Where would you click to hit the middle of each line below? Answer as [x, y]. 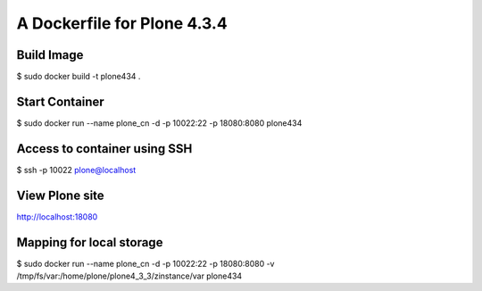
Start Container [60, 101]
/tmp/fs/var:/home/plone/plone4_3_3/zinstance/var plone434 [129, 276]
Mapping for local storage [90, 242]
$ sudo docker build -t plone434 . [79, 77]
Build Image [50, 55]
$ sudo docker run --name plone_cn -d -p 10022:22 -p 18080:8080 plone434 [159, 123]
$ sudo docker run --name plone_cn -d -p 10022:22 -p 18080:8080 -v [145, 263]
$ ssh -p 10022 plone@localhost [76, 170]
